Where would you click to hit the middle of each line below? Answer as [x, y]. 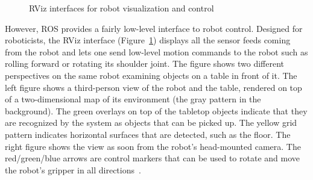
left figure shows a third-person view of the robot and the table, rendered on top [153, 87]
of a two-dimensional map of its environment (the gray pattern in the [133, 99]
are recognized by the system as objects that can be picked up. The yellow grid [151, 123]
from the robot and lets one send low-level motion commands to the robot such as [156, 51]
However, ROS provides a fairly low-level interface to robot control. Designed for [154, 28]
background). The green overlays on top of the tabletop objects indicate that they [156, 110]
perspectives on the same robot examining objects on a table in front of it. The [151, 75]
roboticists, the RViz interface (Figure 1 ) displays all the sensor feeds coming [148, 40]
